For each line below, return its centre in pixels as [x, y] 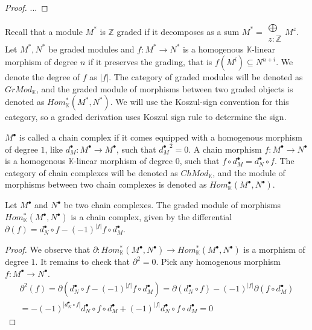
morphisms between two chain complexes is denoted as [106, 184]
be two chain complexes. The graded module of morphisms [172, 205]
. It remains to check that [83, 262]
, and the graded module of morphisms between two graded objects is [165, 88]
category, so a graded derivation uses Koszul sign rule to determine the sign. [146, 117]
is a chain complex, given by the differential [151, 217]
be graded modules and [91, 49]
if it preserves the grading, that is [150, 62]
